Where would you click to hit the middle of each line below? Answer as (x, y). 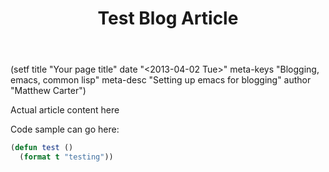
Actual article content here (65, 110)
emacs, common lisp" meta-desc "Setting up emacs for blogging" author (161, 80)
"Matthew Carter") (48, 91)
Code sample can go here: (65, 129)
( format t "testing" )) (66, 157)
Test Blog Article (168, 18)
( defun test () (42, 148)
